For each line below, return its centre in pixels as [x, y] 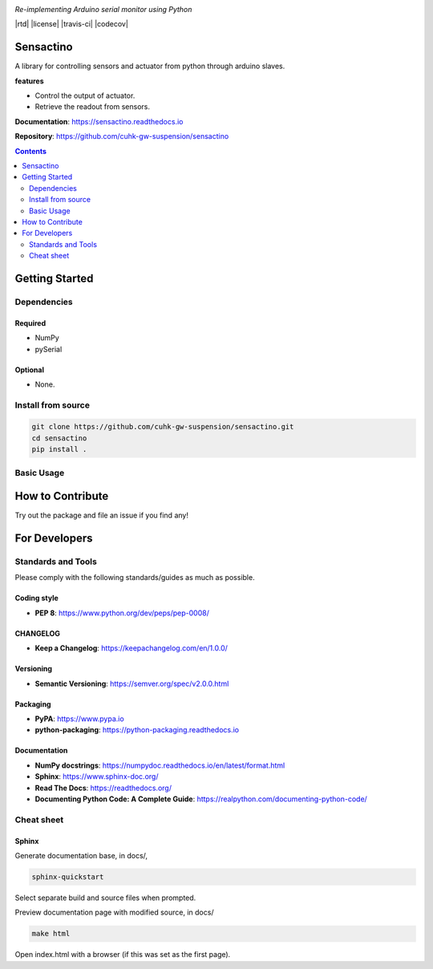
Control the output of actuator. [85, 95]
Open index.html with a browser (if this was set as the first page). [123, 955]
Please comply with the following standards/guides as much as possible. [135, 578]
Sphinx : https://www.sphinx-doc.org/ [97, 776]
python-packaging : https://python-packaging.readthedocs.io [137, 730]
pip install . [59, 450]
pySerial [49, 349]
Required [30, 323]
